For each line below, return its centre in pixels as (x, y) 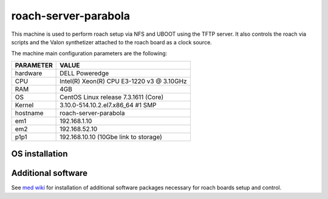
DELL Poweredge (84, 73)
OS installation (39, 154)
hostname (29, 113)
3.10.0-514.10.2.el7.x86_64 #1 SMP (108, 105)
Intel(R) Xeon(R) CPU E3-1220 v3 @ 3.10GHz (124, 81)
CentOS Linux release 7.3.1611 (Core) (112, 97)
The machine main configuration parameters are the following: (89, 53)
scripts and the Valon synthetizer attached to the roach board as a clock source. (111, 42)
